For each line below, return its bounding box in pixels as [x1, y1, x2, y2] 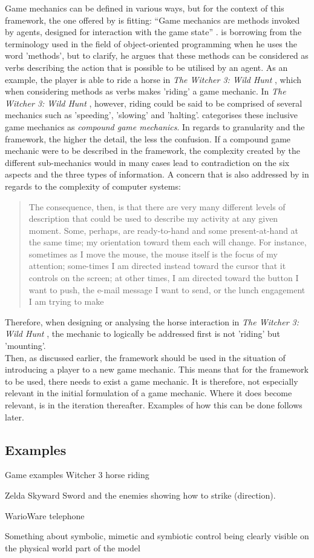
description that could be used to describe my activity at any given [28, 212, 278, 225]
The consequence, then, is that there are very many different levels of [28, 200, 286, 213]
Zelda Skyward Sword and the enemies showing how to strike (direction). [5, 488, 276, 501]
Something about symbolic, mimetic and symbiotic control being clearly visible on [5, 530, 309, 542]
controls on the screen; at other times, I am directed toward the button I [28, 271, 299, 284]
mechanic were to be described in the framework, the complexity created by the [5, 144, 300, 157]
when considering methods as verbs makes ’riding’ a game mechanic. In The [5, 85, 286, 98]
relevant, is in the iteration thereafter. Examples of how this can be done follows [5, 399, 303, 411]
